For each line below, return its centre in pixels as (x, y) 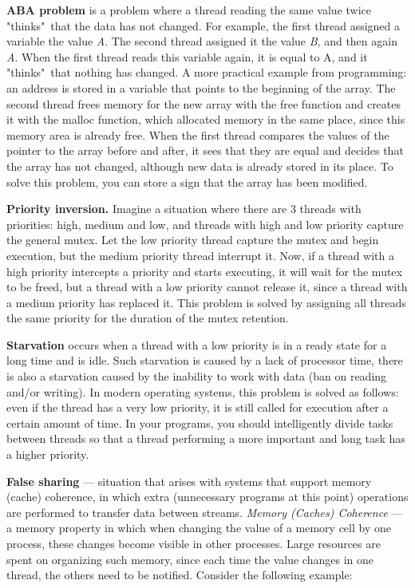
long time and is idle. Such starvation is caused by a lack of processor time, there (205, 360)
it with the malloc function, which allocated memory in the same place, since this (206, 119)
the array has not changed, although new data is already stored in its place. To (200, 166)
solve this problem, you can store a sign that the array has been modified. (187, 182)
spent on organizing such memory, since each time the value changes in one (190, 559)
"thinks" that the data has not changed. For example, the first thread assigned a (204, 25)
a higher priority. (48, 454)
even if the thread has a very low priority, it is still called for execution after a (198, 407)
